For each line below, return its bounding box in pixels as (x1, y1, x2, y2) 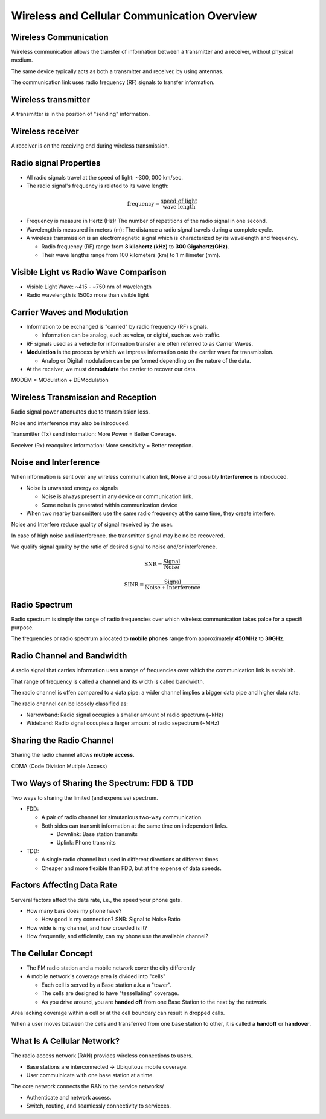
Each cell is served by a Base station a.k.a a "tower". (41, 981, 172, 988)
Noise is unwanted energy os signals (26, 484, 118, 491)
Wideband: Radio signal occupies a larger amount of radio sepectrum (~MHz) (26, 719, 220, 727)
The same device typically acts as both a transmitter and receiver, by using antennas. (11, 67, 224, 75)
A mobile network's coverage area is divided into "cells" (26, 973, 166, 980)
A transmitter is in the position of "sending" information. (11, 111, 150, 118)
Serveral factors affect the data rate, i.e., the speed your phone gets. (11, 896, 182, 903)
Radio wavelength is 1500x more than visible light (26, 291, 149, 299)
